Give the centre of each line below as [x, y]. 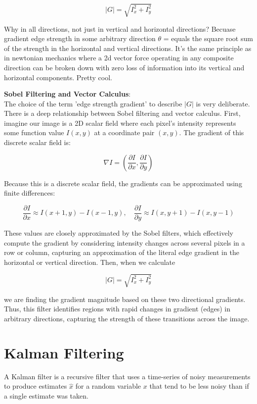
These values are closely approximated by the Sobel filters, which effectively [119, 232]
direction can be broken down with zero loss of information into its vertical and [124, 67]
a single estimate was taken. [46, 395]
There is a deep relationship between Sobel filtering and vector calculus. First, [122, 113]
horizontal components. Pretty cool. [58, 77]
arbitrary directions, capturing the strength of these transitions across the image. [127, 319]
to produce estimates [36, 386]
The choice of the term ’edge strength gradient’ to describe [93, 103]
